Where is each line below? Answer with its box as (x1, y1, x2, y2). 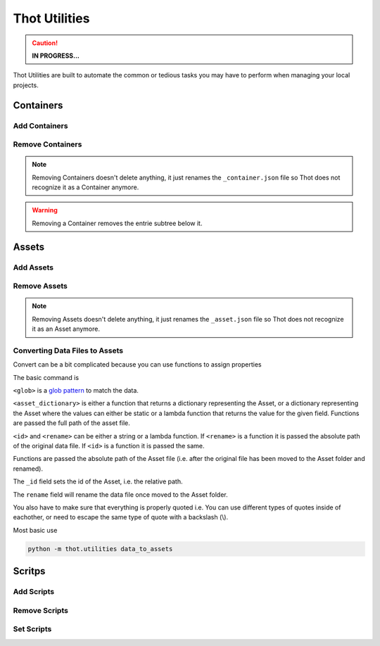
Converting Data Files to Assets (13, 346, 123, 355)
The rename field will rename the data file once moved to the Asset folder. (13, 490, 228, 499)
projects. (13, 81, 39, 89)
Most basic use (13, 526, 58, 534)
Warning (32, 206, 58, 215)
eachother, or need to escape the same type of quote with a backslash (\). (13, 513, 229, 521)
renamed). (13, 464, 44, 473)
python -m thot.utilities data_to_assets (27, 545, 173, 552)
